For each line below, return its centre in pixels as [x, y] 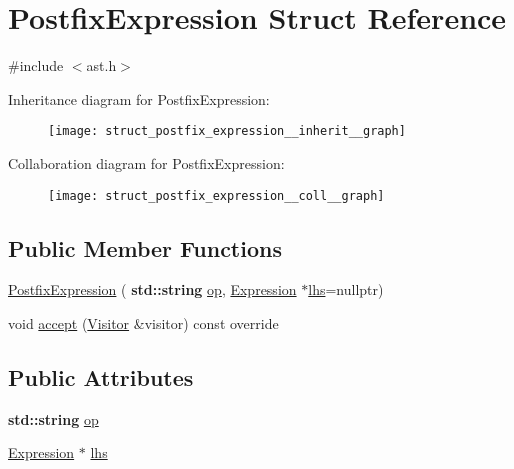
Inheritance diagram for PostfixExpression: [139, 98]
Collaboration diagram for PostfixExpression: [146, 162]
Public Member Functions [145, 247]
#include [36, 65]
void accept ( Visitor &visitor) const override [143, 323]
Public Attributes [101, 377]
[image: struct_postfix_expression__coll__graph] [216, 195]
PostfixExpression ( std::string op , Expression [152, 289]
